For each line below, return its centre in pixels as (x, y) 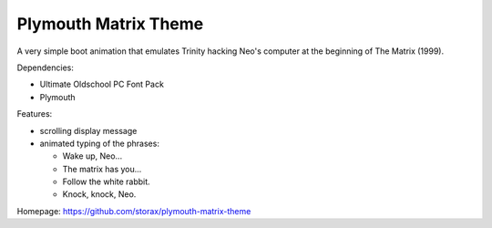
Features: (35, 114)
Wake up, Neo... (92, 156)
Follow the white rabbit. (106, 181)
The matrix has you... (102, 169)
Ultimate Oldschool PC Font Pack (102, 84)
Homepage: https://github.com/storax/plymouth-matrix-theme (134, 211)
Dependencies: (46, 67)
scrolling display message (88, 130)
